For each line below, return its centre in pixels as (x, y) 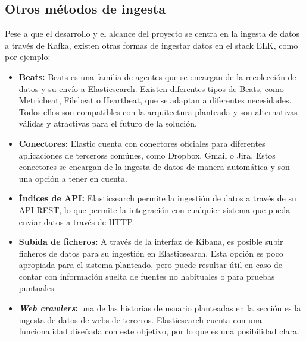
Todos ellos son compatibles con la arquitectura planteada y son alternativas (158, 111)
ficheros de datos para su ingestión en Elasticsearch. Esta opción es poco (151, 253)
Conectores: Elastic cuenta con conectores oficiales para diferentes (142, 143)
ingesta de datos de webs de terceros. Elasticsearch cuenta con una (140, 319)
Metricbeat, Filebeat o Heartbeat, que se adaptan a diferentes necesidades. (155, 100)
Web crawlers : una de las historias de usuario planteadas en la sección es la (160, 308)
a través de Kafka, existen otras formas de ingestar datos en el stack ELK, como (152, 45)
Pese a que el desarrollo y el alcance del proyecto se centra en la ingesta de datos (152, 34)
